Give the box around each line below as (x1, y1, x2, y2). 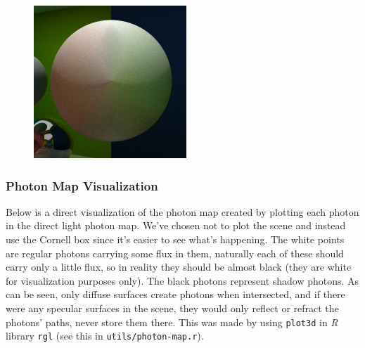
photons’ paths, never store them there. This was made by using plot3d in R (6, 314, 338, 329)
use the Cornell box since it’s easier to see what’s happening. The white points (6, 232, 345, 246)
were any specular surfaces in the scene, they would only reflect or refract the (6, 300, 339, 315)
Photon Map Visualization (6, 176, 158, 194)
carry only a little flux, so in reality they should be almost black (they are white (6, 259, 352, 274)
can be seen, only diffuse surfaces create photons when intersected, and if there (6, 287, 345, 302)
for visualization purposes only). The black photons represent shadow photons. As (6, 273, 359, 288)
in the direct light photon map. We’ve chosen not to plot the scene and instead (6, 218, 346, 233)
